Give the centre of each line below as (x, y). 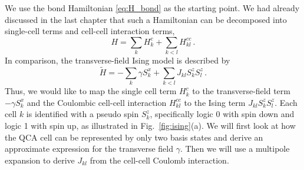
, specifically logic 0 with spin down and (222, 114)
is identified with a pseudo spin (82, 114)
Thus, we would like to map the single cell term (91, 91)
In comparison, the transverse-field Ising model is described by (118, 60)
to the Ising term (215, 102)
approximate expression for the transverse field (89, 149)
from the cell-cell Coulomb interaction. (159, 160)
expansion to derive (40, 160)
